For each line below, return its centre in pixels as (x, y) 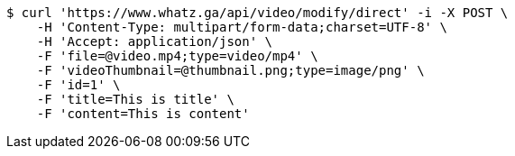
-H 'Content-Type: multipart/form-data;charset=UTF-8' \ (242, 27)
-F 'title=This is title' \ (135, 99)
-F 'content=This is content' (143, 114)
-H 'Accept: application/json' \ (155, 41)
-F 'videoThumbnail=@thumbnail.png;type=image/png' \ (230, 70)
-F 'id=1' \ (78, 85)
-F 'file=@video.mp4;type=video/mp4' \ (177, 56)
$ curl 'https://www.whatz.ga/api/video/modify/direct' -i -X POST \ (257, 13)
